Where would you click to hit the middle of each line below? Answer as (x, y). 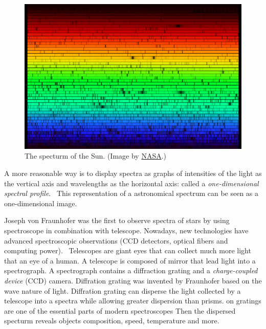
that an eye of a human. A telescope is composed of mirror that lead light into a (130, 260)
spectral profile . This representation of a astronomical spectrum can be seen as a (131, 193)
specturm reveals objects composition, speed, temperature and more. (112, 321)
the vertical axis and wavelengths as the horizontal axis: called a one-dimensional (131, 183)
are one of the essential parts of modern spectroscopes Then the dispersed (120, 310)
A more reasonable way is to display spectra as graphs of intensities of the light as (133, 173)
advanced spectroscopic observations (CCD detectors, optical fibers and (116, 240)
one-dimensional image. (41, 203)
